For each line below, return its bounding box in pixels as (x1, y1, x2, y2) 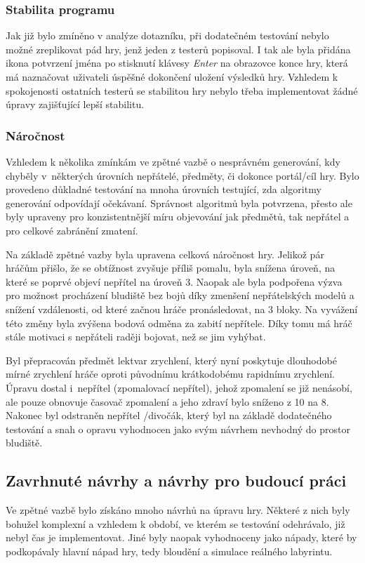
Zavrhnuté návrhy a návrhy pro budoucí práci (6, 470, 347, 491)
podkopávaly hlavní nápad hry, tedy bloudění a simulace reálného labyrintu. (6, 543, 333, 558)
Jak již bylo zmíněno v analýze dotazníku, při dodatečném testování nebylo (6, 28, 329, 43)
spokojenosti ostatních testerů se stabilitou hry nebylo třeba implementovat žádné (6, 83, 358, 98)
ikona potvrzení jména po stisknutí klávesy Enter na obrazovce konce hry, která (6, 55, 348, 70)
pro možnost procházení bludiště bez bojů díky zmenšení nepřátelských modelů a (6, 288, 354, 303)
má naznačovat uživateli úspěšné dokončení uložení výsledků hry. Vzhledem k (6, 69, 338, 84)
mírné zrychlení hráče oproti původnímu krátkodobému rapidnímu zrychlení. (6, 366, 335, 381)
